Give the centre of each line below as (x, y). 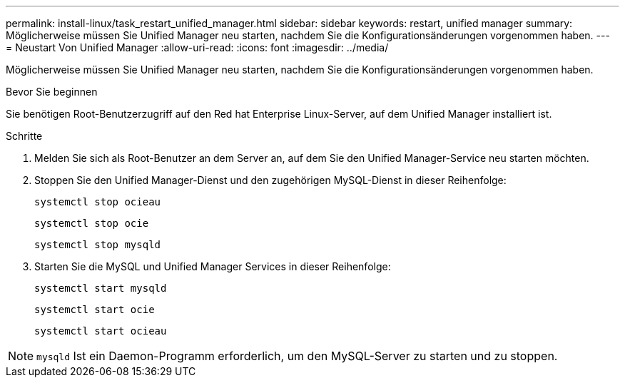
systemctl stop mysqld (98, 245)
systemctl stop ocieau (98, 202)
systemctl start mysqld (101, 288)
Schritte (24, 136)
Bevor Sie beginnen (52, 92)
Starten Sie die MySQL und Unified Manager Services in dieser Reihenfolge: (213, 266)
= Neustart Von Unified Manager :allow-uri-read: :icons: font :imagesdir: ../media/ (197, 47)
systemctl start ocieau (101, 331)
